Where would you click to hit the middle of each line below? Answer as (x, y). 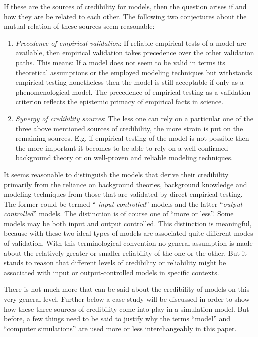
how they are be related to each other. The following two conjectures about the (125, 16)
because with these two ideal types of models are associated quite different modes (129, 233)
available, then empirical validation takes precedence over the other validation (135, 53)
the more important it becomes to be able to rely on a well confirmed (122, 148)
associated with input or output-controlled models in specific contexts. (112, 272)
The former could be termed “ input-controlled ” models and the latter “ (114, 204)
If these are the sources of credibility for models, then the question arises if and (125, 6)
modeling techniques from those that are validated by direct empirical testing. (123, 194)
